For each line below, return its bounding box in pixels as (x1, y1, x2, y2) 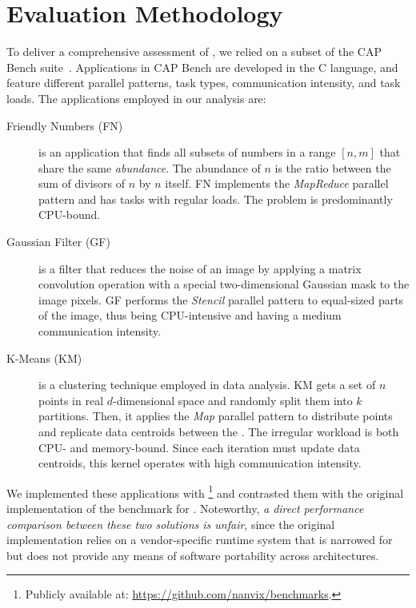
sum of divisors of (38, 175, 125, 192)
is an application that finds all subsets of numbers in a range (38, 144, 336, 161)
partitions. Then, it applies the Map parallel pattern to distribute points (38, 407, 393, 424)
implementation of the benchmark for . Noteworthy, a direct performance (6, 500, 364, 517)
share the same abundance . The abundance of (38, 159, 261, 176)
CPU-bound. (38, 206, 101, 223)
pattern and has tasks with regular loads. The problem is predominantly (38, 190, 393, 207)
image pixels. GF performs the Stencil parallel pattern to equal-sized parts (38, 291, 404, 308)
